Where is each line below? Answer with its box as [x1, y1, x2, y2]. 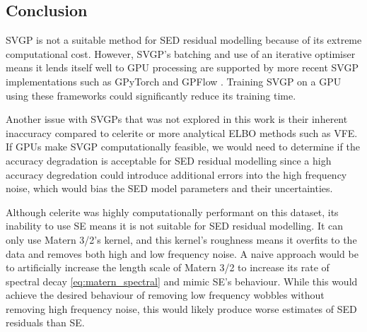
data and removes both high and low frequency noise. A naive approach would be [6, 246, 359, 261]
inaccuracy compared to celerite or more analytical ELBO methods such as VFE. [6, 125, 358, 140]
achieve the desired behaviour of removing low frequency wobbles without [6, 287, 325, 302]
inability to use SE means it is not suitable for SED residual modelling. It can [6, 218, 344, 233]
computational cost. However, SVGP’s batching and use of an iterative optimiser [6, 46, 356, 61]
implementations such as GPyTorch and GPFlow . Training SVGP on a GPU [6, 73, 342, 88]
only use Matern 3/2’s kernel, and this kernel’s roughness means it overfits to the [6, 232, 357, 247]
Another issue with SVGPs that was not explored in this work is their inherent [6, 112, 348, 126]
